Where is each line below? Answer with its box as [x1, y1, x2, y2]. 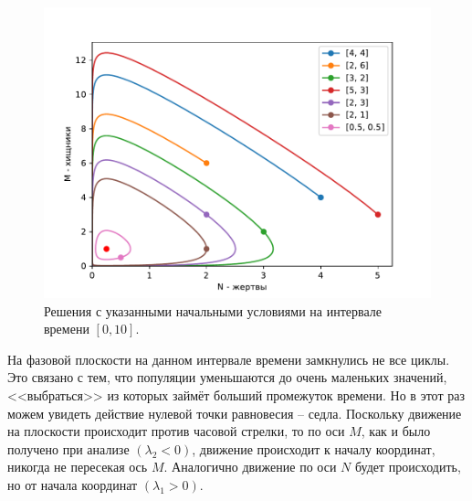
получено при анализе [7, 439, 130, 458]
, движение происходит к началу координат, [192, 439, 435, 458]
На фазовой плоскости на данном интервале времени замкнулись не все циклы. [7, 349, 450, 368]
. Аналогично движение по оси [163, 457, 337, 476]
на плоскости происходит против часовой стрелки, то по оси [7, 421, 345, 441]
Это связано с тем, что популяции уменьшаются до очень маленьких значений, [7, 368, 447, 387]
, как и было [361, 421, 431, 441]
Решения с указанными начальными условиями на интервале [44, 301, 382, 320]
